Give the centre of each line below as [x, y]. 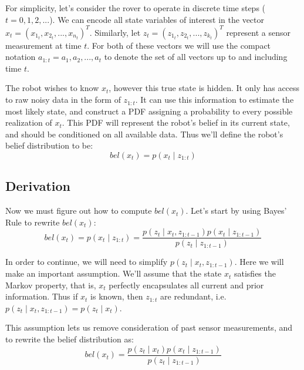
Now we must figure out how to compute [79, 211]
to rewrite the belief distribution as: [70, 339]
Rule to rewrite [33, 222]
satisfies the [255, 273]
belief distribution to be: [49, 145]
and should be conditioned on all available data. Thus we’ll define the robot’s [144, 134]
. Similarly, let [115, 32]
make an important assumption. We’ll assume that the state [114, 273]
